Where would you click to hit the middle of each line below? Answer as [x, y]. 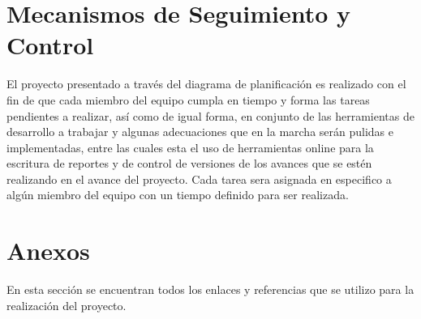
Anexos [48, 251]
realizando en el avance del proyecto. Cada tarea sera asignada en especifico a [199, 179]
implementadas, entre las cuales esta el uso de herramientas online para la [190, 147]
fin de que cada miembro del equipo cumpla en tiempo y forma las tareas [188, 99]
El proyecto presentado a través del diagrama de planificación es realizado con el [206, 84]
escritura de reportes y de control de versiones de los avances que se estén [189, 163]
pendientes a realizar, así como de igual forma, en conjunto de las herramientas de [210, 115]
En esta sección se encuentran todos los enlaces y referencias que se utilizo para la [210, 289]
